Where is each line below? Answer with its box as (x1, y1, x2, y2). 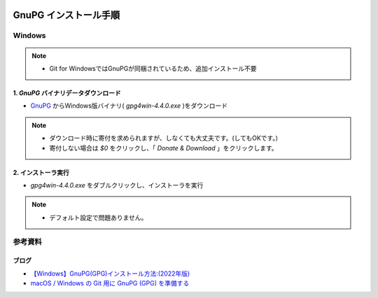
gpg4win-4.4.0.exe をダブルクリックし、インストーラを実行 (30, 180, 204, 189)
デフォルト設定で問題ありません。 (49, 213, 148, 222)
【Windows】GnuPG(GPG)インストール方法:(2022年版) (30, 269, 190, 278)
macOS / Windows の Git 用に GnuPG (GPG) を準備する (30, 279, 190, 288)
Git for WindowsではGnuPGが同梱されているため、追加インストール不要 (49, 64, 257, 73)
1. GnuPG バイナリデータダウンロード (13, 88, 122, 97)
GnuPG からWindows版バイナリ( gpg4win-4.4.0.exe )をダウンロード (30, 101, 228, 110)
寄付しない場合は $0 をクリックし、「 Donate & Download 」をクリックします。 (49, 143, 278, 152)
